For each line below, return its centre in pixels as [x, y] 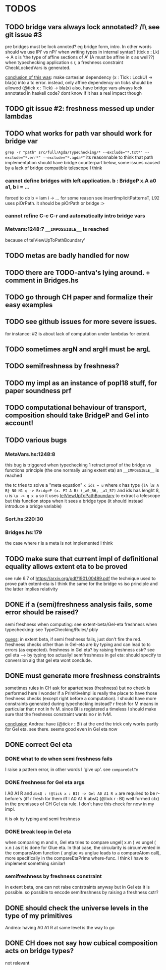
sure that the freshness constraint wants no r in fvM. [59, 714]
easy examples [29, 305]
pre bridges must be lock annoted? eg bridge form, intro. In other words [79, 47]
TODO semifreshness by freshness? [62, 366]
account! [19, 423]
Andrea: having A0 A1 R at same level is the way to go [60, 928]
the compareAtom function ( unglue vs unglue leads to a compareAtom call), [83, 853]
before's [14, 798]
